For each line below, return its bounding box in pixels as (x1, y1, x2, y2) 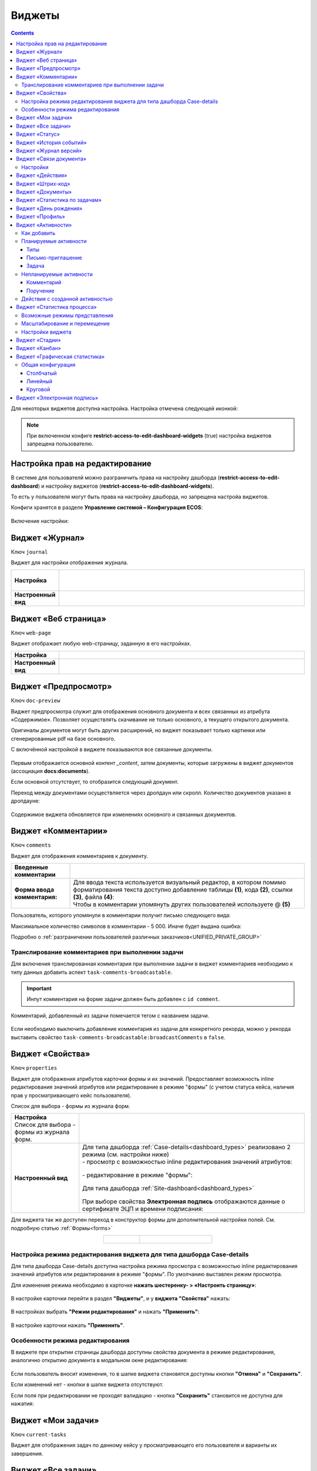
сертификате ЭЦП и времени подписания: (82, 1205, 204, 1213)
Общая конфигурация (21, 361, 76, 368)
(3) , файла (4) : (73, 893, 114, 901)
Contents (11, 29, 35, 36)
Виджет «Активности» (16, 221, 72, 228)
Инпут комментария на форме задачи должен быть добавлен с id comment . (26, 996, 220, 1003)
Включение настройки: (11, 517, 69, 524)
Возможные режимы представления (21, 312, 114, 319)
